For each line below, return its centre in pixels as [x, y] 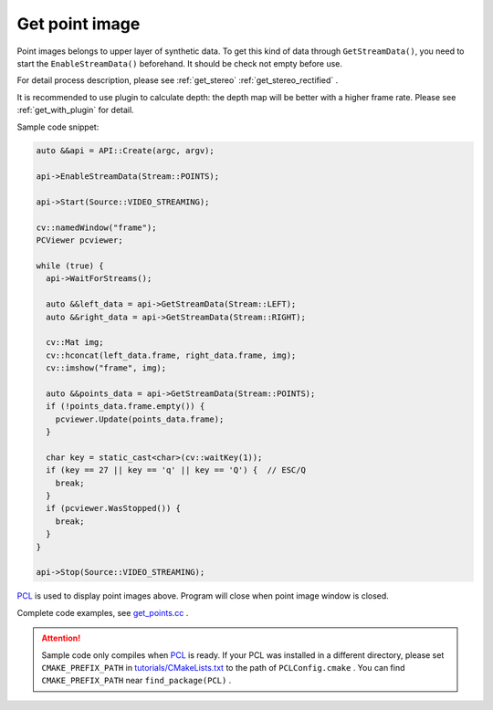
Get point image [79, 24]
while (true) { [70, 266]
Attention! [61, 638]
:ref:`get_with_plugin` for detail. [75, 110]
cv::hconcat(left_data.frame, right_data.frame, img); [171, 355]
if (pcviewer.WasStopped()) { [114, 508]
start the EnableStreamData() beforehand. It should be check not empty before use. [179, 63]
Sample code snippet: [58, 127]
